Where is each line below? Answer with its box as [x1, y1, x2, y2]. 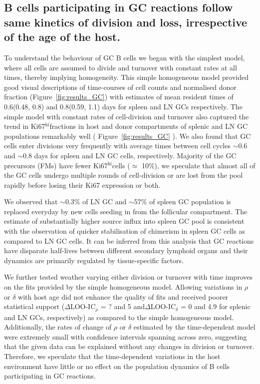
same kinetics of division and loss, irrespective [4, 14, 248, 29]
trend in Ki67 [4, 121, 45, 131]
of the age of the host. [4, 29, 120, 44]
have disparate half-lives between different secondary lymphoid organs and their [4, 245, 248, 256]
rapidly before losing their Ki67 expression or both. [4, 179, 161, 190]
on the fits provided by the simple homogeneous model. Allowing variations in [4, 282, 243, 292]
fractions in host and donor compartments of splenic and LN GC [49, 121, 248, 131]
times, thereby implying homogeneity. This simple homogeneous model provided [4, 72, 249, 82]
